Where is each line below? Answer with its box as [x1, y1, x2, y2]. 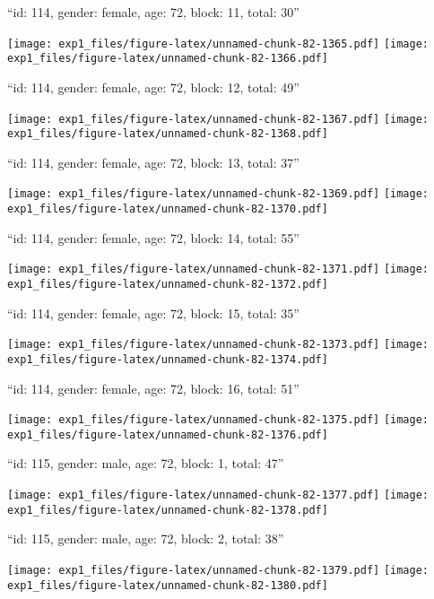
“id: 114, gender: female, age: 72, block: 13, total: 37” [7, 152, 299, 171]
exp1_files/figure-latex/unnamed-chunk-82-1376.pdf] [7, 428, 328, 441]
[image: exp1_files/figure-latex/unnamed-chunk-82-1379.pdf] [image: [7, 563, 430, 577]
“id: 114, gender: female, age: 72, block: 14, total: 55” [7, 228, 299, 247]
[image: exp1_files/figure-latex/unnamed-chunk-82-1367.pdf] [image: [7, 112, 430, 126]
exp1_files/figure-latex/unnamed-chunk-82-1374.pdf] [7, 352, 328, 366]
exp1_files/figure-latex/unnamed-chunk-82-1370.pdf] [7, 203, 328, 216]
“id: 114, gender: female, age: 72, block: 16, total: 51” [7, 378, 299, 397]
